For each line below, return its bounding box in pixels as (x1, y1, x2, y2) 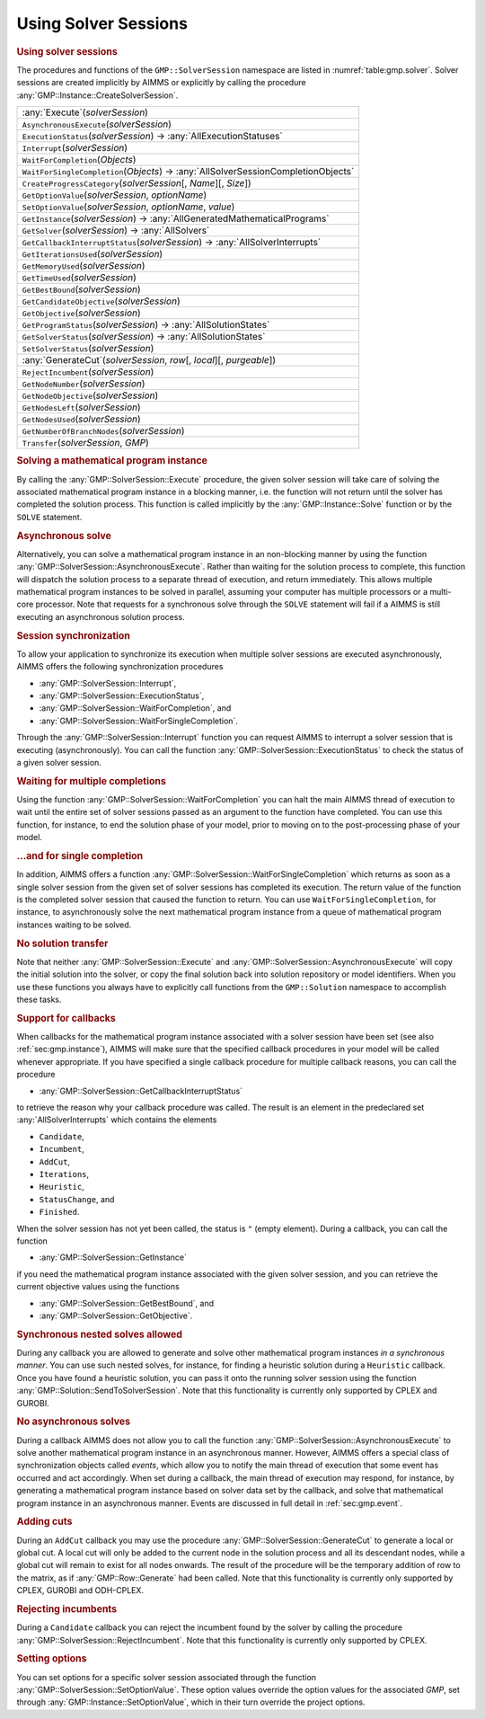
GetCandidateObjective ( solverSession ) (22, 295, 181, 307)
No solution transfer (16, 937, 109, 950)
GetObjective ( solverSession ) (22, 306, 141, 319)
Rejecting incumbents (16, 1602, 118, 1615)
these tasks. (16, 994, 62, 1006)
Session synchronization (16, 629, 130, 642)
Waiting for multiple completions (16, 775, 166, 787)
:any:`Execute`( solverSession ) (22, 106, 148, 119)
